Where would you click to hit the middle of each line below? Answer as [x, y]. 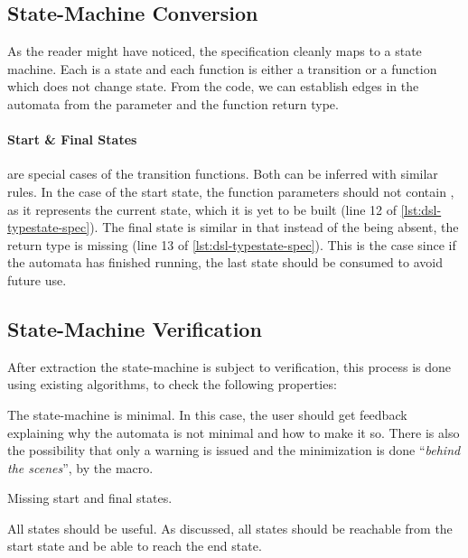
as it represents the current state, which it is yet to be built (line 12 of [202, 209]
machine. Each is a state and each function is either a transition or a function [222, 68]
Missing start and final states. [90, 498]
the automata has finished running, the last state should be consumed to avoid [225, 262]
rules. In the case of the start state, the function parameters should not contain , [231, 191]
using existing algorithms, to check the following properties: [172, 384]
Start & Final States [72, 139]
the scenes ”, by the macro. [80, 467]
